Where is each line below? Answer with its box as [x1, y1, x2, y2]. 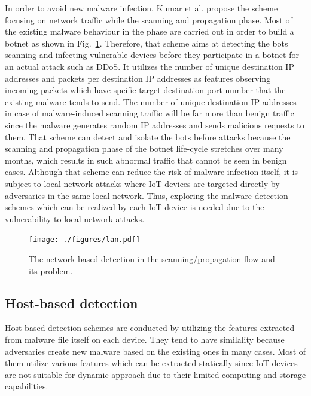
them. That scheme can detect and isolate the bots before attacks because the [5, 130, 291, 143]
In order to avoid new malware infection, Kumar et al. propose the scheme [5, 2, 278, 14]
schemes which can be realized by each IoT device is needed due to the [5, 201, 264, 213]
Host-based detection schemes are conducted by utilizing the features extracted [5, 321, 295, 334]
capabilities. [5, 380, 48, 392]
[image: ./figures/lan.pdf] [29, 235, 141, 244]
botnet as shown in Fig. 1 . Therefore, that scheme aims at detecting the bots [5, 36, 288, 49]
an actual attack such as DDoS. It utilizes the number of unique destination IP [5, 60, 294, 72]
